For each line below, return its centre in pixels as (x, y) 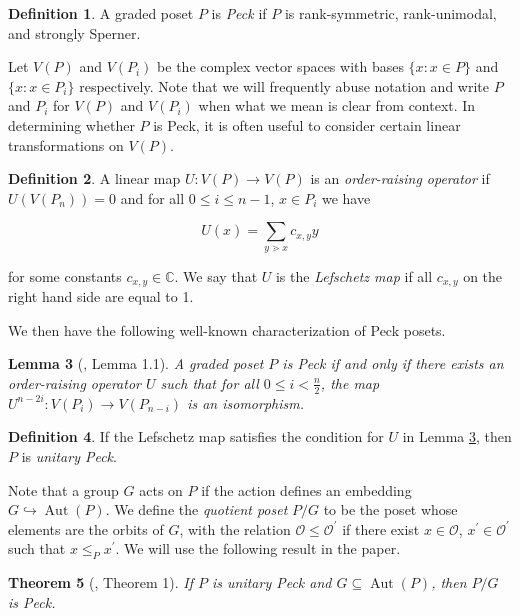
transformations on (66, 144)
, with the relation (235, 528)
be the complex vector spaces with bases (280, 66)
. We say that (216, 275)
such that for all (209, 382)
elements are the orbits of (86, 528)
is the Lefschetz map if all (354, 275)
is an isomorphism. (245, 402)
